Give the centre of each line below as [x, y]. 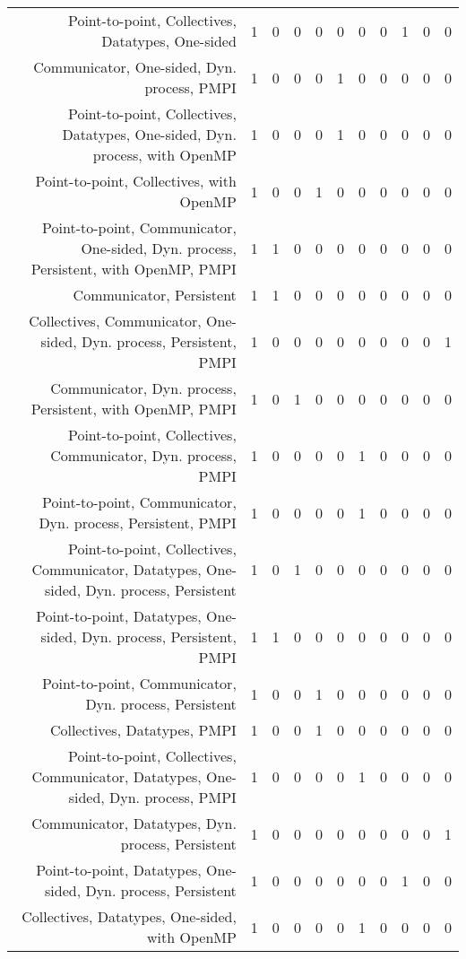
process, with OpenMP [164, 155]
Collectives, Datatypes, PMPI [143, 730]
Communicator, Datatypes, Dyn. [134, 823]
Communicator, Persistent [155, 295]
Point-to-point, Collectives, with [136, 181]
